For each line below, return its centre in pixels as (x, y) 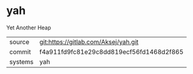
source (19, 42)
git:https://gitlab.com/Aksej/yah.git (89, 42)
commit (20, 51)
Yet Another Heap (29, 28)
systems (21, 62)
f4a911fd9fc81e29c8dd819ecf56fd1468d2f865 (111, 51)
